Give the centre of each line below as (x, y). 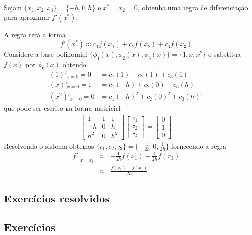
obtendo (74, 64)
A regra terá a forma (35, 34)
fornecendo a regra (199, 145)
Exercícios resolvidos (57, 198)
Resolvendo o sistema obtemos (49, 145)
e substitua (224, 54)
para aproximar (27, 17)
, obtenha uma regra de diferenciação (193, 7)
